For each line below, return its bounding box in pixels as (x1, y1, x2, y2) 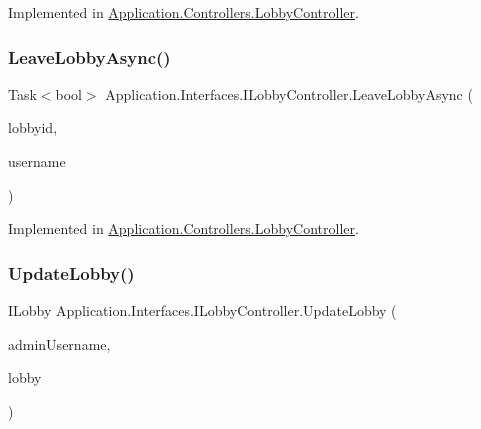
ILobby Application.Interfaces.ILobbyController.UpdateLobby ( (8, 300, 397, 320)
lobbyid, (8, 117, 58, 138)
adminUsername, (8, 333, 111, 354)
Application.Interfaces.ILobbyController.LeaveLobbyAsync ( (105, 83, 473, 104)
